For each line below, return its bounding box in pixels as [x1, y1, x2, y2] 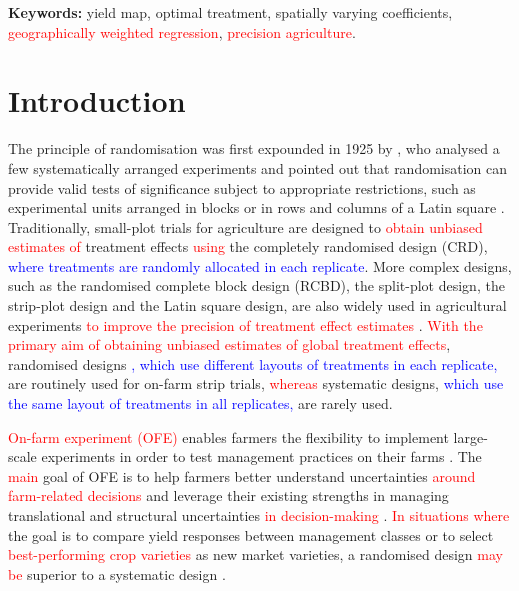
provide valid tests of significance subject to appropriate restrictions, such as [8, 177, 476, 198]
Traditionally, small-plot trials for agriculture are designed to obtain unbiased [8, 216, 483, 237]
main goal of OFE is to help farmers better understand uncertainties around [8, 465, 476, 486]
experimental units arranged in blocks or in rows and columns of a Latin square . [8, 197, 505, 218]
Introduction [8, 80, 186, 121]
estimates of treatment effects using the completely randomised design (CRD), [8, 236, 488, 257]
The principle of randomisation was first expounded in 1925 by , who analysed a [8, 138, 500, 159]
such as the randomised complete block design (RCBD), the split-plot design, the [8, 275, 505, 296]
